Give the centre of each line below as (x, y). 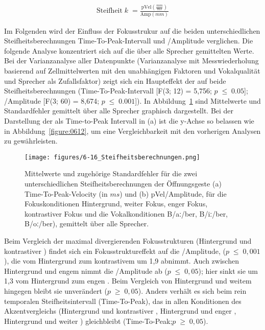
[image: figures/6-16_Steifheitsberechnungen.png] (112, 157)
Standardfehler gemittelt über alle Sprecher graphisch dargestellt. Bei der (119, 111)
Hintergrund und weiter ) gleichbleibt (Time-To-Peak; (88, 321)
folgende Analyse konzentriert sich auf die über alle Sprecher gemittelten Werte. (129, 50)
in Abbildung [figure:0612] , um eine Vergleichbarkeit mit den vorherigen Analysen (132, 131)
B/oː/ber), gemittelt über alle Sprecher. (87, 223)
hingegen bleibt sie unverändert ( (56, 290)
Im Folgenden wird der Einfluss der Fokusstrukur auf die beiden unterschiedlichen (132, 30)
